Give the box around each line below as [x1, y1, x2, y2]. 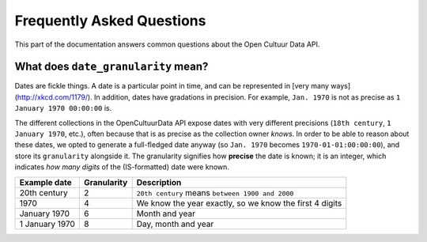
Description [136, 176, 182, 187]
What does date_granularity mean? [14, 60, 209, 74]
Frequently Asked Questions [14, 12, 206, 29]
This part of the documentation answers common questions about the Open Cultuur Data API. [14, 40, 320, 49]
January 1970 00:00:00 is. [14, 104, 112, 113]
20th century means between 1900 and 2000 [136, 187, 294, 198]
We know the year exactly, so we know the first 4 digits [136, 198, 342, 209]
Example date [19, 176, 72, 187]
